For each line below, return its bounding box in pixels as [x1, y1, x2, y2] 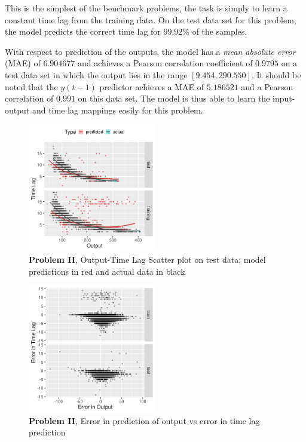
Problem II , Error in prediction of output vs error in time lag [29, 414, 260, 426]
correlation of [5, 92, 54, 105]
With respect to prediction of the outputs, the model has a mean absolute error [5, 45, 296, 57]
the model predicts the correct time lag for [5, 25, 161, 38]
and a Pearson [241, 80, 293, 93]
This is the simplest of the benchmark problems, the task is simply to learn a [5, 2, 287, 14]
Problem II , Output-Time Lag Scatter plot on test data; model [29, 253, 266, 265]
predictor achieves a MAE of [99, 80, 204, 93]
